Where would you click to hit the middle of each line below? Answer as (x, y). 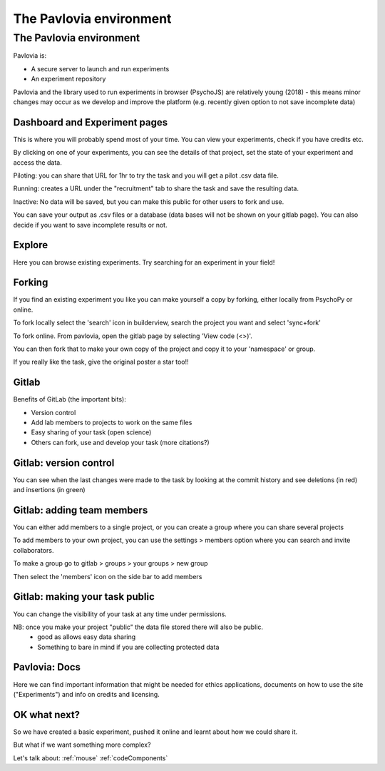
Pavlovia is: (30, 56)
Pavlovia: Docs (47, 667)
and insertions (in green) (49, 490)
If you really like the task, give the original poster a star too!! (101, 362)
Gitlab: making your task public (84, 597)
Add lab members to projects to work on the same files (112, 423)
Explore (31, 245)
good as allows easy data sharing (87, 637)
